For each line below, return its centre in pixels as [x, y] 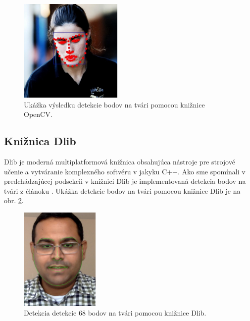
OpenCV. [38, 114]
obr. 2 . [14, 200]
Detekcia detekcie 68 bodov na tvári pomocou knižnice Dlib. [115, 313]
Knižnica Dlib [40, 141]
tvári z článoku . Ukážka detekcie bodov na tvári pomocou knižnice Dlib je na [122, 190]
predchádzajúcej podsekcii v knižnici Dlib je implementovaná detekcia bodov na [125, 181]
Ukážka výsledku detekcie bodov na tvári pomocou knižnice [114, 104]
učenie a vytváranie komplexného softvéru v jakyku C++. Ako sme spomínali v [125, 171]
